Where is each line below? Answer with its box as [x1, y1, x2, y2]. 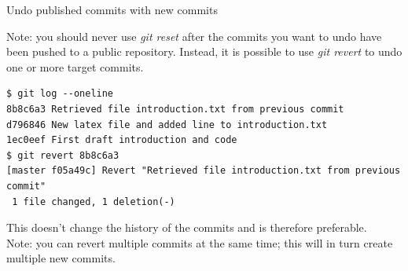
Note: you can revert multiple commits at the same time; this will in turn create [6, 234, 393, 251]
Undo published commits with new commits [6, 2, 218, 17]
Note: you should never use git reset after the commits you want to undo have [6, 27, 382, 44]
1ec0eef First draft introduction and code [6, 134, 237, 146]
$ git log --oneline [6, 88, 114, 100]
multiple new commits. [6, 250, 116, 266]
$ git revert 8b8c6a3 [6, 149, 119, 161]
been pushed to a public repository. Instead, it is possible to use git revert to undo [6, 43, 402, 60]
